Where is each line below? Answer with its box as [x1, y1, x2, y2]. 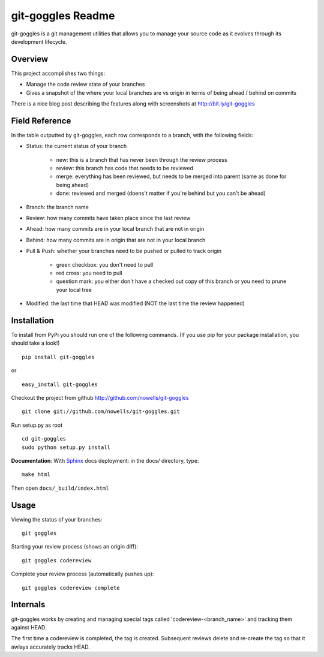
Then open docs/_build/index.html [11, 484, 109, 492]
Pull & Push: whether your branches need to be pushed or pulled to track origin [26, 248, 222, 255]
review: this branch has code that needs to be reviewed [56, 165, 194, 172]
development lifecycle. [11, 38, 67, 45]
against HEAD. [11, 623, 47, 631]
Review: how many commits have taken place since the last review [26, 215, 191, 222]
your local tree [56, 286, 92, 293]
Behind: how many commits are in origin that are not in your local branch [26, 236, 206, 243]
